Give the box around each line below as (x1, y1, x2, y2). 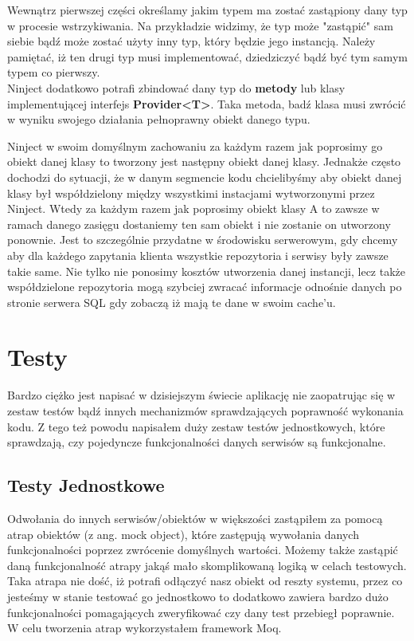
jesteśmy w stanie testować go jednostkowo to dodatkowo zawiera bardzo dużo (7, 588, 389, 604)
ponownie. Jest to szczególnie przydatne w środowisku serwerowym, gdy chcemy (7, 231, 398, 248)
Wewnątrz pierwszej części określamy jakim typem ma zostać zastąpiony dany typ (7, 2, 408, 18)
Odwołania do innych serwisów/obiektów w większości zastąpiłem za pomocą (7, 509, 383, 526)
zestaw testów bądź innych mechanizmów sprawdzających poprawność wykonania (7, 403, 404, 419)
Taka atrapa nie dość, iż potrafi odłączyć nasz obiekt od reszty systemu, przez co (7, 572, 403, 589)
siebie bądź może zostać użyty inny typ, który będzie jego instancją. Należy (7, 33, 376, 49)
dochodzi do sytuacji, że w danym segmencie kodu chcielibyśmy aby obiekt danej (7, 168, 402, 185)
